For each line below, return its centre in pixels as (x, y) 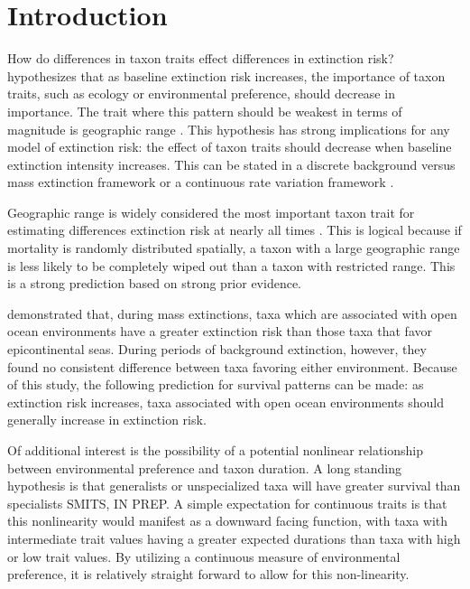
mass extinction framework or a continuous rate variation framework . (201, 182)
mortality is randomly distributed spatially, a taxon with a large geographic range (234, 248)
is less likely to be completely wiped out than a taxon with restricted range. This (231, 265)
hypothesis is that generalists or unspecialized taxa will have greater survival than (234, 486)
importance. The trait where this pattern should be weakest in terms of (205, 111)
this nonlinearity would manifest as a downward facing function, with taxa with (228, 521)
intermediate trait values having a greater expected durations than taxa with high (234, 538)
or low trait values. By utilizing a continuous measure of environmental (204, 556)
